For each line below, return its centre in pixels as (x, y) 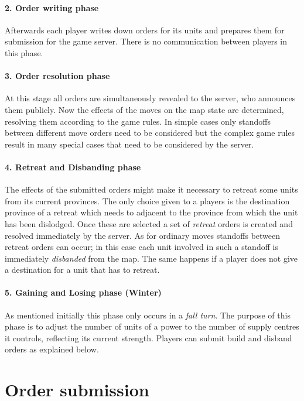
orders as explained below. (52, 349)
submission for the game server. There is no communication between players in (146, 41)
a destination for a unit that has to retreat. (82, 270)
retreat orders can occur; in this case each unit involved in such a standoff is (141, 247)
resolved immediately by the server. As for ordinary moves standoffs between (143, 235)
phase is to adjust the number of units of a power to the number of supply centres (152, 326)
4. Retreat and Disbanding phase (73, 167)
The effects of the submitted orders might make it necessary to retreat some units (151, 189)
